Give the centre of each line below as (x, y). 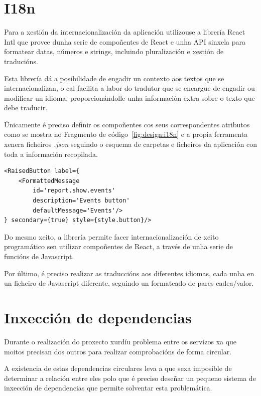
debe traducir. (26, 108)
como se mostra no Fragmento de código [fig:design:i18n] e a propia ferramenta (126, 134)
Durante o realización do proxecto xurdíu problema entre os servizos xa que (120, 341)
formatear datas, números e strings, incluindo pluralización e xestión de (114, 51)
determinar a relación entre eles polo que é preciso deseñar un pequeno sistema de (130, 378)
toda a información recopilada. (51, 154)
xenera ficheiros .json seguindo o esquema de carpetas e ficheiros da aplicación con (130, 144)
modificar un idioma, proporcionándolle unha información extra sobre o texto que (129, 97)
